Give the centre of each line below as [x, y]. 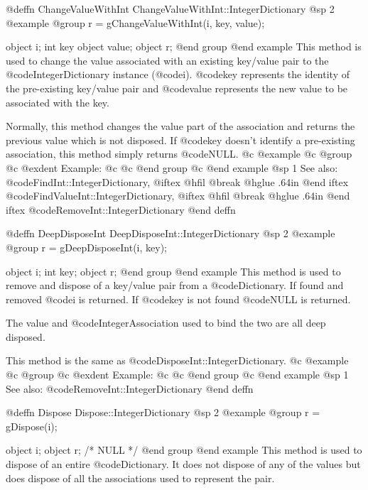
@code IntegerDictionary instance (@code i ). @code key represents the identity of [178, 74]
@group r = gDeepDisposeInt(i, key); [86, 247]
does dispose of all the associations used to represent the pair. [140, 478]
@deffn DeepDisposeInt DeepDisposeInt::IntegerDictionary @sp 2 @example [171, 233]
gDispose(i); [32, 426]
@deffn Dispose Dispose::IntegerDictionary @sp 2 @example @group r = [163, 412]
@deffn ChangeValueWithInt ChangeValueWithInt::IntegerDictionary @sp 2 [170, 9]
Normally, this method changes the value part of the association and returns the [180, 126]
